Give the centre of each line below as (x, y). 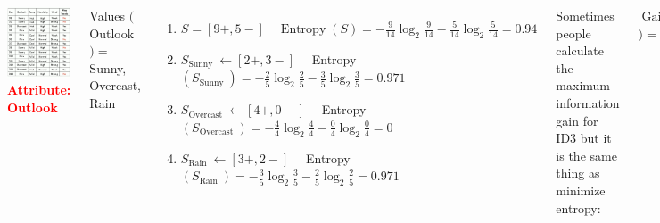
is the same (586, 155)
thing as (578, 173)
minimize (581, 190)
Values (107, 15)
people (573, 33)
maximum (583, 85)
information (588, 102)
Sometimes (585, 15)
